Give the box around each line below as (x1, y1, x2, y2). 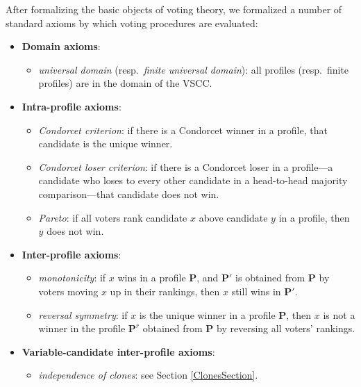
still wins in (231, 283, 281, 298)
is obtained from (235, 270, 305, 285)
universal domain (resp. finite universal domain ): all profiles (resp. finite (38, 62, 349, 76)
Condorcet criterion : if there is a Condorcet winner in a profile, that (38, 122, 328, 137)
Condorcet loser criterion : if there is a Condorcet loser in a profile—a (38, 159, 333, 174)
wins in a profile (117, 270, 186, 285)
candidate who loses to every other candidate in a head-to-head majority (38, 173, 348, 188)
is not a (323, 307, 355, 322)
